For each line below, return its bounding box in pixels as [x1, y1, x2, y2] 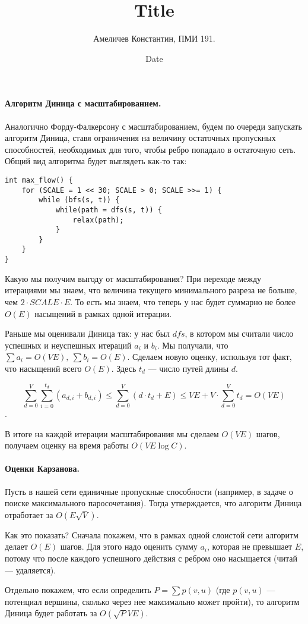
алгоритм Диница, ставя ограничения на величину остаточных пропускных [5, 131, 276, 144]
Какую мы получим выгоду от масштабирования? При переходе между [5, 272, 262, 284]
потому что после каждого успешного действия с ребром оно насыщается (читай [5, 552, 298, 565]
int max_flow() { [5, 175, 73, 184]
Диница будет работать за [5, 607, 97, 619]
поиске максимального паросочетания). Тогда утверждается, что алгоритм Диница [5, 497, 302, 509]
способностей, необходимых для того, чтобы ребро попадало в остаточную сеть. [5, 143, 296, 155]
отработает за [5, 508, 53, 520]
